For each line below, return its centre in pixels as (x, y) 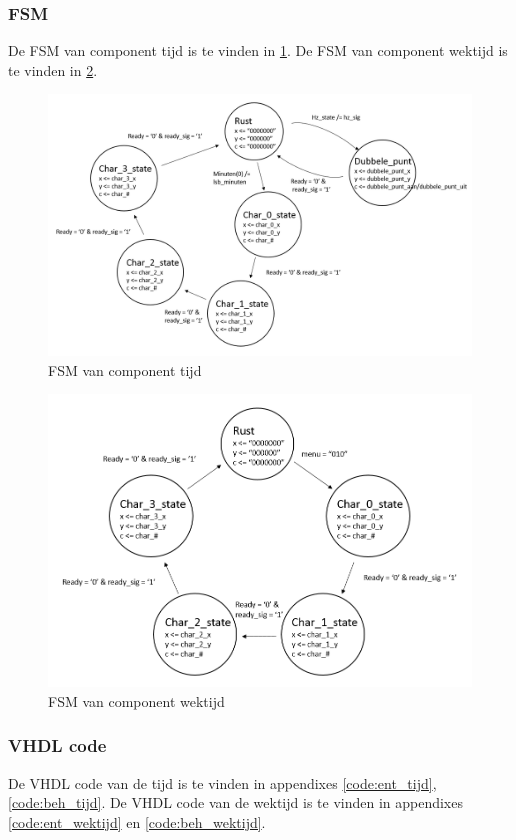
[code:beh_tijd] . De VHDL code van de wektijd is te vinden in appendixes (235, 802)
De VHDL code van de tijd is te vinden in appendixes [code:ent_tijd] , (222, 782)
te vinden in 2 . (53, 69)
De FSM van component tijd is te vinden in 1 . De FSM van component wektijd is (258, 50)
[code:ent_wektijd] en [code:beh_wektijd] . (137, 821)
